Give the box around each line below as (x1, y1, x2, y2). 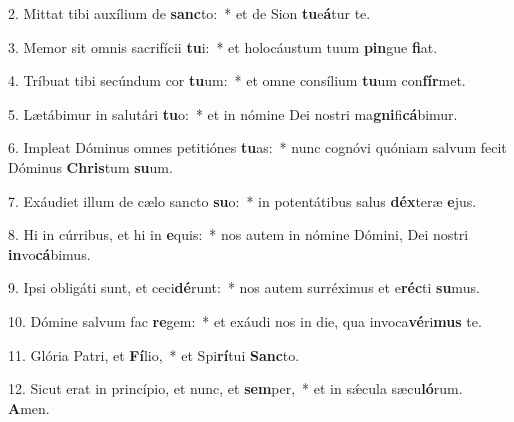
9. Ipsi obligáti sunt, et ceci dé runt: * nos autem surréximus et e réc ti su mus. (8, 277, 480, 298)
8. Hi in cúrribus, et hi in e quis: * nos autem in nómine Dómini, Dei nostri (8, 224, 469, 245)
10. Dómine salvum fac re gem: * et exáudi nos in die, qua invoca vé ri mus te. (8, 310, 482, 331)
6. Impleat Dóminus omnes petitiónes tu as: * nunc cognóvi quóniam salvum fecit (8, 137, 507, 158)
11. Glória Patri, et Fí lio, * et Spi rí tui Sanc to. (8, 344, 300, 365)
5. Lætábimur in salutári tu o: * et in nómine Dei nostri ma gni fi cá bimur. (8, 103, 458, 124)
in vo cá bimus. (8, 243, 91, 264)
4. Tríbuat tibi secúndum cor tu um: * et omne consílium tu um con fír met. (8, 70, 466, 91)
